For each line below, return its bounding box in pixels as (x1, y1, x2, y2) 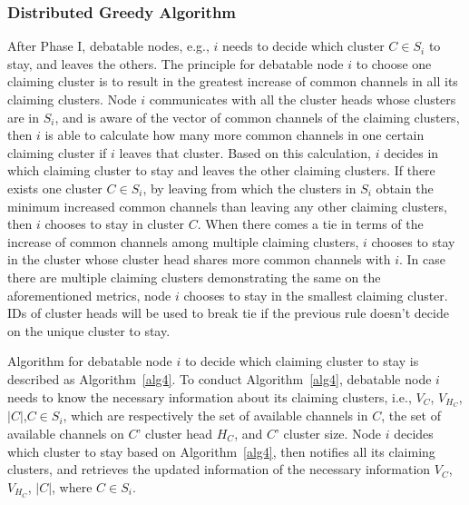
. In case (399, 250, 446, 269)
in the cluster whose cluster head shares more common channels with (7, 250, 391, 269)
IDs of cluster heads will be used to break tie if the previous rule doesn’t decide (7, 303, 449, 322)
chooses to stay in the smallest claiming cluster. (183, 285, 448, 304)
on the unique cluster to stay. (7, 321, 171, 340)
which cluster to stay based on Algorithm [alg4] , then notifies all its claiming (7, 441, 435, 460)
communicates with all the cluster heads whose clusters (149, 90, 456, 108)
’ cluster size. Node (275, 423, 382, 442)
